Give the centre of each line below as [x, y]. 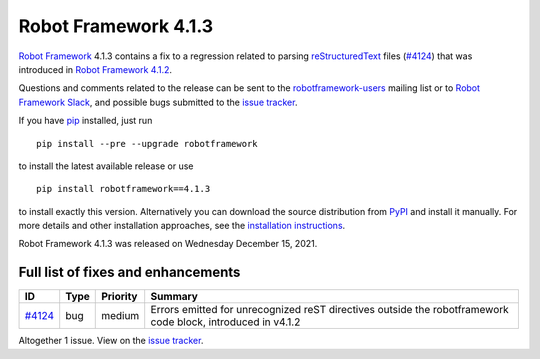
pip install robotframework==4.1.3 [123, 189]
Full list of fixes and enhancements [129, 272]
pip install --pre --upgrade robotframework [147, 143]
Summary [174, 297]
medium [120, 316]
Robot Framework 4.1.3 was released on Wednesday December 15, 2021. [168, 244]
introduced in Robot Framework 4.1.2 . [95, 69]
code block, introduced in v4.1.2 [225, 322]
